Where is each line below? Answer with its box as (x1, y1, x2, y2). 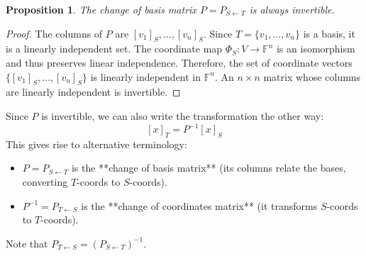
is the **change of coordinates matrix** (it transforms (81, 198, 318, 213)
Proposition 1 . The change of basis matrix (6, 2, 196, 16)
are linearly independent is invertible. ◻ (6, 84, 181, 99)
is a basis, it (303, 26, 355, 40)
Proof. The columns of (6, 26, 103, 40)
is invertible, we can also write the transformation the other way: (41, 108, 324, 123)
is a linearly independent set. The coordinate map (6, 41, 223, 56)
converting (22, 174, 68, 189)
